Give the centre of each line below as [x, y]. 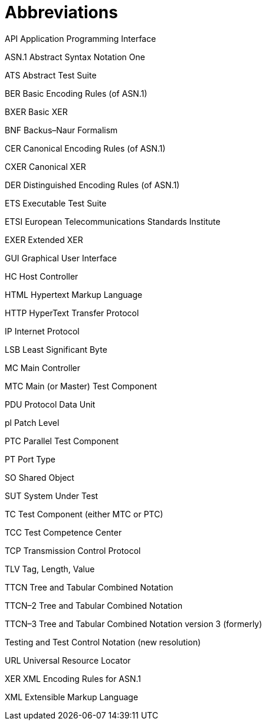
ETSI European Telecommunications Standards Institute [113, 221]
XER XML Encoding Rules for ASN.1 [73, 678]
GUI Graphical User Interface [61, 258]
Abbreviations [61, 12]
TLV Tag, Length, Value [50, 569]
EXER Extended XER [44, 240]
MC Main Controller [43, 368]
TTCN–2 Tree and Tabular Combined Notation [94, 605]
